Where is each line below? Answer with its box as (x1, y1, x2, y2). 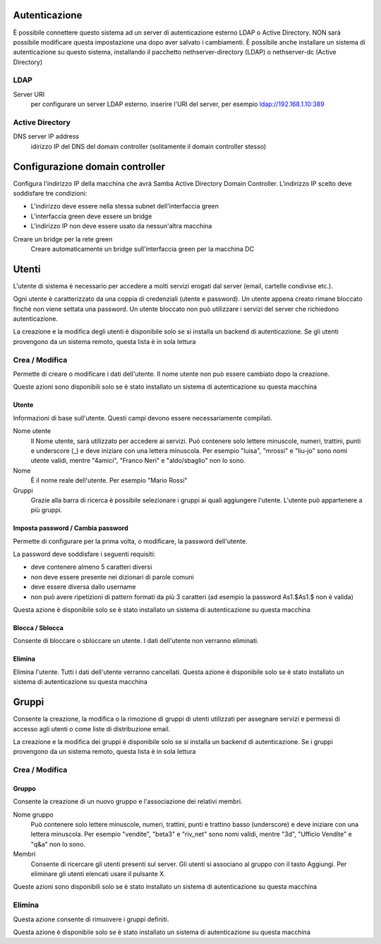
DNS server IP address (13, 132, 80, 141)
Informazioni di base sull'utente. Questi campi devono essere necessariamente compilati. (13, 413, 273, 422)
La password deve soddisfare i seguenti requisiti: (13, 550, 156, 558)
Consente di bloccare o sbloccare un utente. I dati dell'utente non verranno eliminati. (13, 637, 259, 645)
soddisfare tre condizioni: (13, 189, 87, 198)
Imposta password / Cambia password (13, 524, 128, 533)
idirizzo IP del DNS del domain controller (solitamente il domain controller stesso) (30, 142, 267, 151)
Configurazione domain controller (13, 160, 166, 172)
